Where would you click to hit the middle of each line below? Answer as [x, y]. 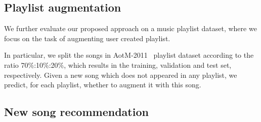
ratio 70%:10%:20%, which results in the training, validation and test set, [118, 65]
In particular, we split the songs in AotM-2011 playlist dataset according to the [129, 55]
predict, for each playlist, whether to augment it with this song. [103, 85]
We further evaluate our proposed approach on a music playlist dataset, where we [130, 28]
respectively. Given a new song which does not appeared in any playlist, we [121, 75]
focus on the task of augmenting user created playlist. [87, 38]
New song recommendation [76, 112]
